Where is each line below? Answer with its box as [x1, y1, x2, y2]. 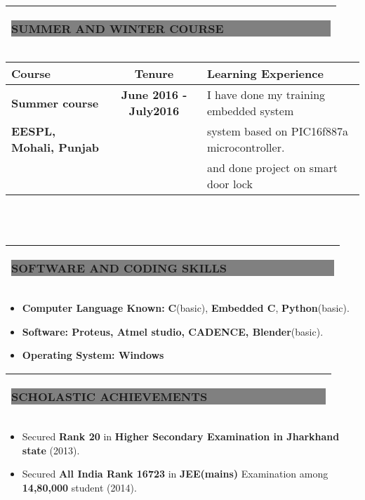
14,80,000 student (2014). [22, 480, 137, 494]
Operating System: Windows [22, 348, 164, 362]
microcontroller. [207, 139, 285, 155]
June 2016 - [121, 86, 187, 103]
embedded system [207, 103, 294, 119]
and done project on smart [207, 159, 338, 176]
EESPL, [11, 123, 56, 139]
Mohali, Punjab [11, 139, 100, 155]
